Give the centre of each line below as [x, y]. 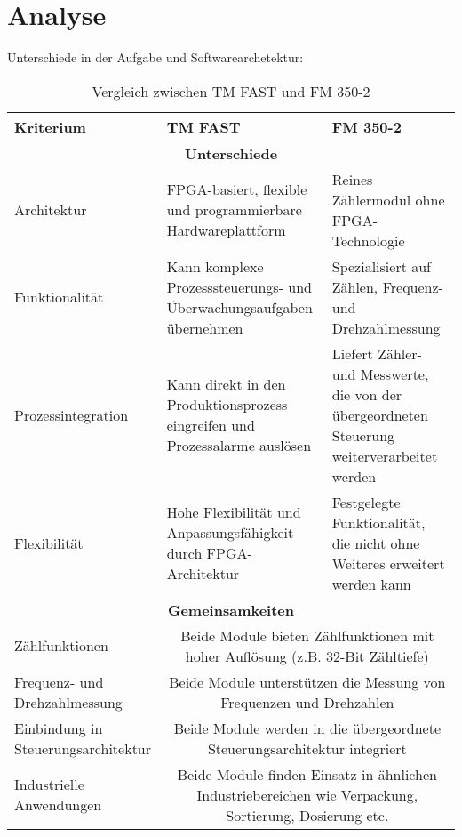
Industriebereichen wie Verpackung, [307, 794]
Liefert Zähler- [377, 353]
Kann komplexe [215, 266]
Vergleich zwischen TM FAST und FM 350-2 [231, 91]
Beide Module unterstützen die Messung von [307, 681]
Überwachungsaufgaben [239, 307]
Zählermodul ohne [388, 199]
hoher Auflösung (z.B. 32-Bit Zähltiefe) [307, 656]
